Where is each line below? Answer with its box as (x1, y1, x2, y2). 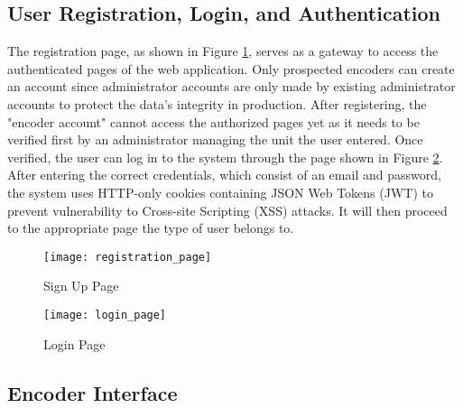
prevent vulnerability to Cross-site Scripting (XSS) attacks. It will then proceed (7, 200, 448, 219)
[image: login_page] (43, 308, 167, 321)
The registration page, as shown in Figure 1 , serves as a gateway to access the (7, 42, 439, 60)
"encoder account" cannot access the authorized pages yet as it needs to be (7, 112, 420, 131)
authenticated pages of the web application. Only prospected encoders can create (7, 59, 455, 78)
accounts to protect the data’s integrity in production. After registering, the (7, 94, 427, 113)
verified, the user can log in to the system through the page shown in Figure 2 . (7, 147, 443, 166)
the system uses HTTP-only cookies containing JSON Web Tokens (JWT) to (7, 182, 433, 201)
